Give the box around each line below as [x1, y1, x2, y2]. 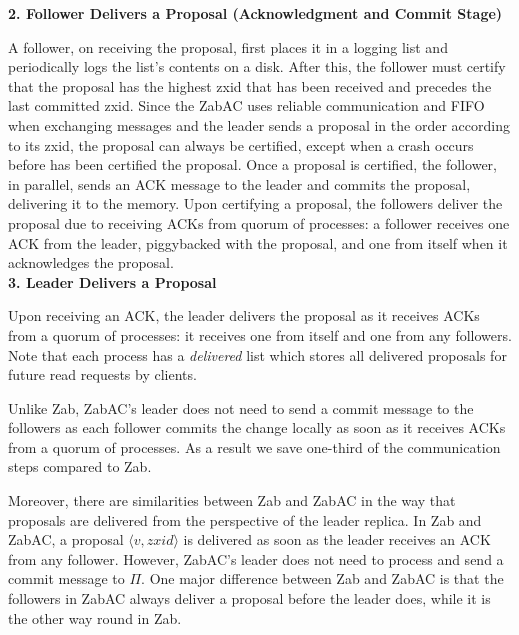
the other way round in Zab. [8, 607, 182, 628]
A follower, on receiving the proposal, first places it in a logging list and [8, 36, 448, 57]
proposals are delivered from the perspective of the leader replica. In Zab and [8, 509, 482, 530]
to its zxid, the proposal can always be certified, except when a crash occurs [8, 134, 474, 155]
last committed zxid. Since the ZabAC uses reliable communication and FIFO [8, 95, 485, 116]
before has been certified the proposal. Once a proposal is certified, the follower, [8, 154, 497, 175]
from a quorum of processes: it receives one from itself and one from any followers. [8, 324, 512, 345]
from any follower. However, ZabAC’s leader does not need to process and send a [8, 548, 504, 569]
